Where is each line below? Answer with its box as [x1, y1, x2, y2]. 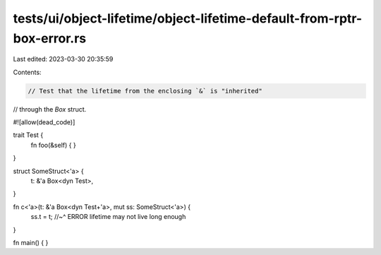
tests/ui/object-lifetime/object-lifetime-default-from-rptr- [13, 11, 363, 26]
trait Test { [13, 131, 44, 139]
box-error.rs [13, 30, 87, 46]
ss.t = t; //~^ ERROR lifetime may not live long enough [30, 213, 186, 221]
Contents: [13, 68, 42, 76]
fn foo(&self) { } [30, 141, 77, 149]
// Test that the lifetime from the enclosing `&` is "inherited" [28, 87, 262, 95]
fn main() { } [13, 239, 49, 247]
